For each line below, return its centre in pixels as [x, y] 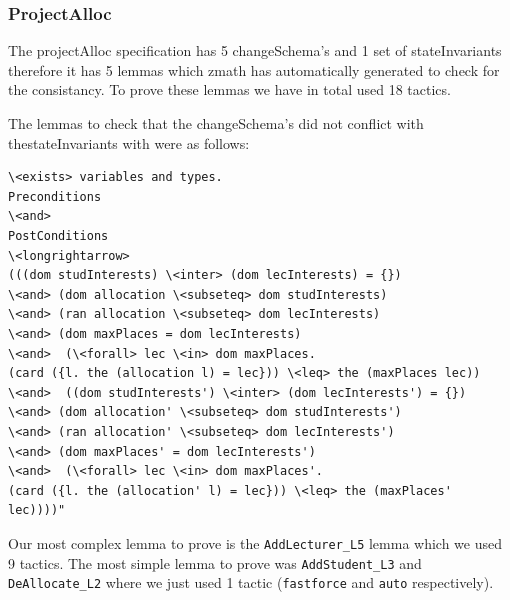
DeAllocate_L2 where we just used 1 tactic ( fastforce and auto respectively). [251, 582]
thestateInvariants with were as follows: [129, 142]
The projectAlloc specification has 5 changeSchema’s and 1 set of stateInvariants [255, 50]
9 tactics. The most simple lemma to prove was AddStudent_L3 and [215, 562]
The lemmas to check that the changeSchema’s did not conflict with [216, 123]
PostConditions [58, 235]
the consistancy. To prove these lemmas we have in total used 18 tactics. [229, 89]
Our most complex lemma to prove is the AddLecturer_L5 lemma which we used [255, 542]
